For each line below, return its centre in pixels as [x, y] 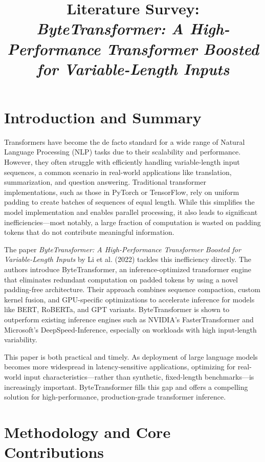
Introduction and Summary [103, 117]
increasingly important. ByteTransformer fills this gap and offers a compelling [126, 387]
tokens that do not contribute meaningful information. [89, 232]
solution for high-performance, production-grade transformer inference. [115, 397]
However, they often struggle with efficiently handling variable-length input [122, 162]
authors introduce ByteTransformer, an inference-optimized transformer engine [128, 269]
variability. [21, 339]
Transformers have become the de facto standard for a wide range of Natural [125, 141]
